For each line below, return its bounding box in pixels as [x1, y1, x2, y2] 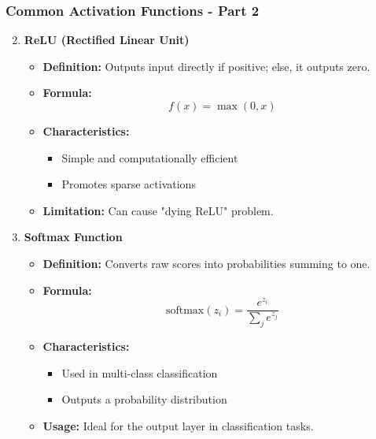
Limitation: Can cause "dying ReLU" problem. [42, 202, 274, 218]
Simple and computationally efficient [61, 149, 238, 166]
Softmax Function [24, 229, 123, 245]
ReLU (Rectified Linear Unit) [24, 32, 190, 48]
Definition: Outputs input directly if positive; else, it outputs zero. [42, 58, 370, 74]
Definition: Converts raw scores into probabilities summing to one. [42, 255, 370, 271]
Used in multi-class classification [61, 364, 218, 381]
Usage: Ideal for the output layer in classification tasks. [42, 417, 314, 433]
